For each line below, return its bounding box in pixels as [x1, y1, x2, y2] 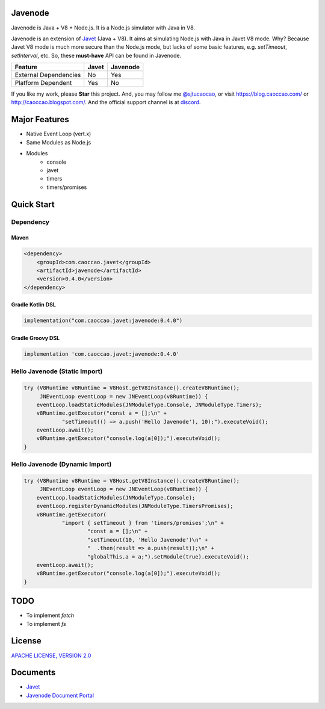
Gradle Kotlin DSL [11, 301, 57, 308]
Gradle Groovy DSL [11, 335, 60, 342]
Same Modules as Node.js [26, 138, 91, 146]
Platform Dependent [14, 79, 72, 87]
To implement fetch [26, 611, 75, 619]
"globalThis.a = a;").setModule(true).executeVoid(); [87, 553, 250, 560]
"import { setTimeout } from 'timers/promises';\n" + [61, 519, 224, 526]
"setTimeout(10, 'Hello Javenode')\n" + [87, 536, 208, 543]
